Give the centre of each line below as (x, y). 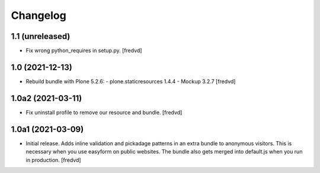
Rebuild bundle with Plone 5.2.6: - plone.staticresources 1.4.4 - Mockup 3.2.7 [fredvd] (131, 81)
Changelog (39, 15)
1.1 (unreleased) (41, 36)
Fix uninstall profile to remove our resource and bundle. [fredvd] (104, 112)
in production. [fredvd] (53, 160)
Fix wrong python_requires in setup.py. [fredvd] (84, 51)
